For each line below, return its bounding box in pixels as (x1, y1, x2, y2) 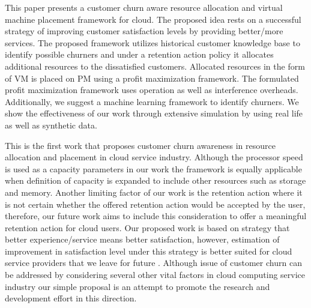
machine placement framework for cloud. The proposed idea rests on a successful (5, 13, 301, 25)
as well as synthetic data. (5, 118, 97, 131)
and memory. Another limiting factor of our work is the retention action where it (5, 186, 303, 198)
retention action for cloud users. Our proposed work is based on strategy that (5, 221, 290, 234)
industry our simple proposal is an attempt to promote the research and (5, 280, 270, 292)
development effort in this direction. (5, 292, 137, 304)
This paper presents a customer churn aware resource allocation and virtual (5, 1, 283, 13)
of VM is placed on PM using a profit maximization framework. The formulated (5, 71, 299, 84)
